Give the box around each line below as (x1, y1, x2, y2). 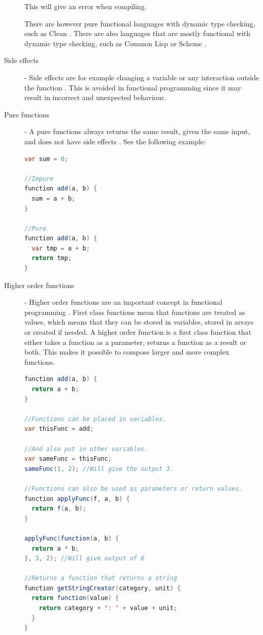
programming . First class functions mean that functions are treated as (24, 306, 245, 317)
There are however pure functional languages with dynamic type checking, (24, 18, 255, 28)
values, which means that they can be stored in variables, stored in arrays (24, 316, 254, 327)
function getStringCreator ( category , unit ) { (24, 584, 181, 592)
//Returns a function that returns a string (24, 575, 177, 582)
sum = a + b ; (31, 195, 76, 202)
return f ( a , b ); (31, 505, 86, 513)
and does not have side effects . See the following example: (24, 136, 206, 146)
